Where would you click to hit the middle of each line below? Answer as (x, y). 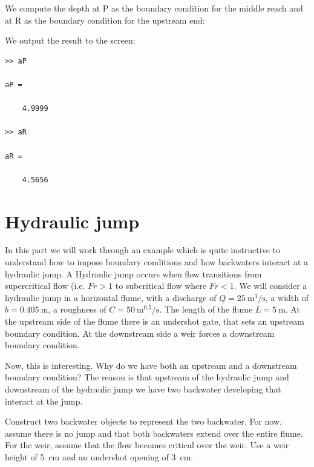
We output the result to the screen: (70, 40)
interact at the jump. (44, 401)
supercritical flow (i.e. (45, 286)
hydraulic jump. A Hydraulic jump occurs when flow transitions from (133, 273)
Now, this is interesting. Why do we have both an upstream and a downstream (151, 365)
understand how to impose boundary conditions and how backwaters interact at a (156, 262)
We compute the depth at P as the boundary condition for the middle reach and (154, 8)
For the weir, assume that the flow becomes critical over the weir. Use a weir (147, 445)
